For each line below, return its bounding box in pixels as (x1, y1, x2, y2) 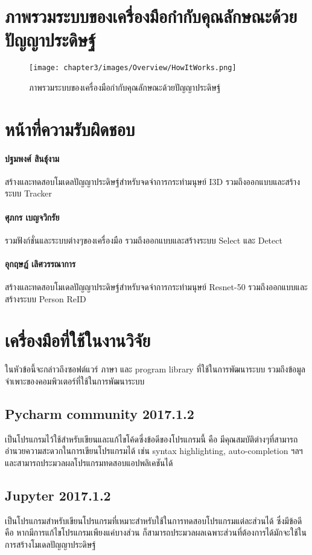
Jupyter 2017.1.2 (5, 485, 111, 504)
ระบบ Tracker (5, 187, 52, 200)
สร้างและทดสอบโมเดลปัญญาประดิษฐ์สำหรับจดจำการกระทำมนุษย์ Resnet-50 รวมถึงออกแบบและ (5, 281, 308, 293)
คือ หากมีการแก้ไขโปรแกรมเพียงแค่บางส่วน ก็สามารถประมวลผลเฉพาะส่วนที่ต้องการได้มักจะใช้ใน (5, 526, 307, 539)
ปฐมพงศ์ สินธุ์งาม (5, 152, 60, 164)
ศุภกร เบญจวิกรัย (5, 210, 60, 223)
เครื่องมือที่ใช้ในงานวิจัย (5, 328, 151, 352)
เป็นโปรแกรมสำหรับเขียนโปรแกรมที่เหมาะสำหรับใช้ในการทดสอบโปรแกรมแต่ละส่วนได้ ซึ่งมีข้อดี (5, 514, 302, 527)
